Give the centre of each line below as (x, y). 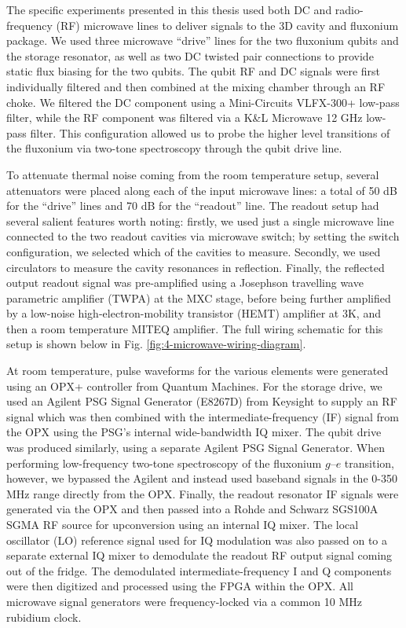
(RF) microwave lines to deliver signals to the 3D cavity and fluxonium (227, 25)
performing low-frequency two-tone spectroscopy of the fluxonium (164, 463)
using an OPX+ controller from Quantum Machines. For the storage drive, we (194, 386)
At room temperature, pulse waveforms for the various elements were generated (198, 371)
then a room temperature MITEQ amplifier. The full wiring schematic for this (195, 328)
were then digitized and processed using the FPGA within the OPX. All (180, 586)
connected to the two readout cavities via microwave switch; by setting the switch (203, 236)
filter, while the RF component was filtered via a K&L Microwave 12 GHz (185, 118)
